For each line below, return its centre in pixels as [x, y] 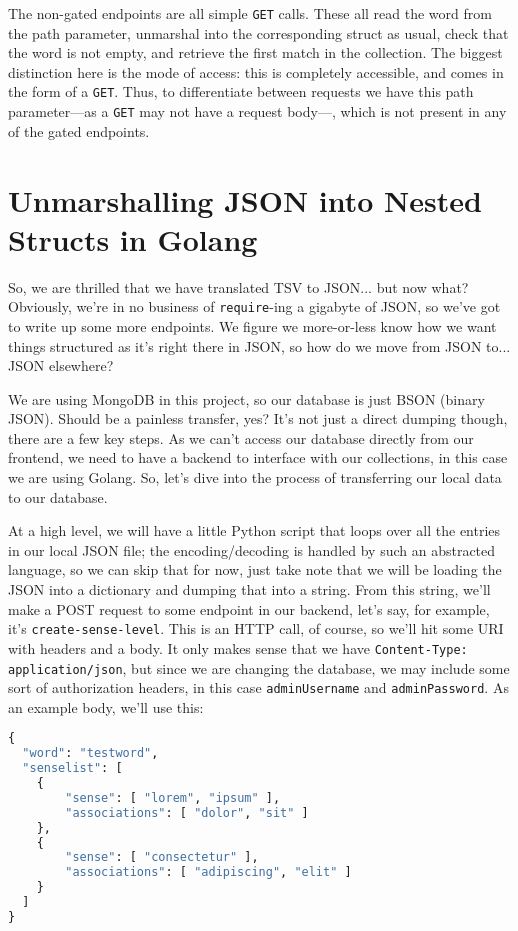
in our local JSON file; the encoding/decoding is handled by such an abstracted [252, 549]
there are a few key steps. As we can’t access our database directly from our [241, 437]
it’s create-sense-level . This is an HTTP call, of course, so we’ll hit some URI [256, 628]
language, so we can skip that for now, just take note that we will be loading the [255, 569]
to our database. [58, 496]
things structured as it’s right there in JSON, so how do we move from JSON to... [259, 345]
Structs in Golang [133, 238]
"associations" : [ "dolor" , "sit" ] [187, 812]
